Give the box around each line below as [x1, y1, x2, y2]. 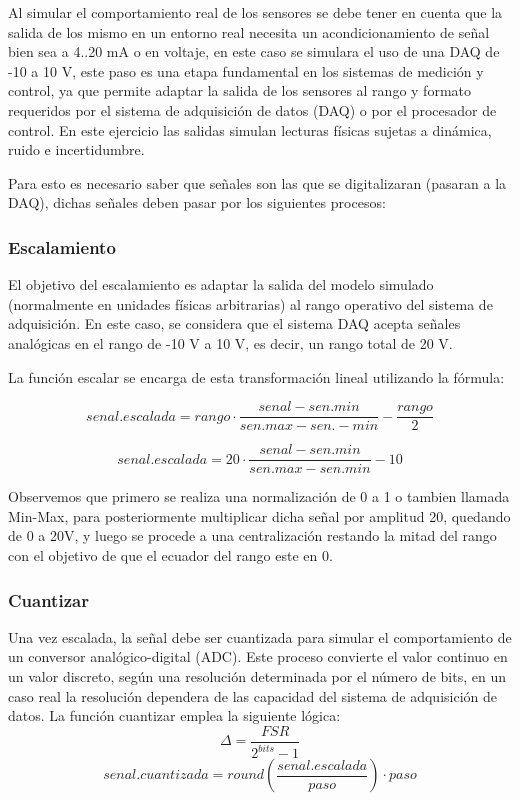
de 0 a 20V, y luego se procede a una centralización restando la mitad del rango [8, 525, 497, 546]
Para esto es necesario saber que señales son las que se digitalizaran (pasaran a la [8, 172, 507, 193]
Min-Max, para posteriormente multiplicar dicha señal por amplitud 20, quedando [8, 505, 511, 526]
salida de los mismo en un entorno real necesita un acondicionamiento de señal [8, 21, 490, 42]
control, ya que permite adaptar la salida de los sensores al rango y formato [8, 80, 471, 101]
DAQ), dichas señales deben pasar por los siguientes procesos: [8, 192, 386, 213]
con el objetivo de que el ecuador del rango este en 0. [8, 545, 333, 566]
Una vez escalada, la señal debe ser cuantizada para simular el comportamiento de [8, 626, 512, 647]
